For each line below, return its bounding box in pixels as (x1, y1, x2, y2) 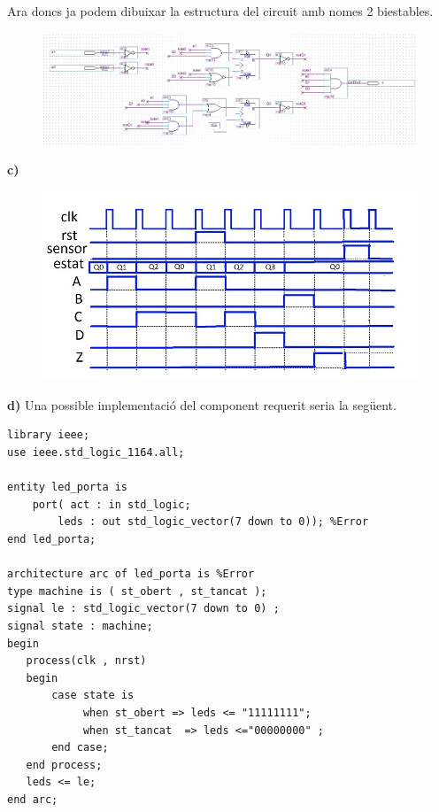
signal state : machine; (7, 619, 153, 632)
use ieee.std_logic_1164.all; (7, 446, 185, 460)
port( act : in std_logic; (32, 498, 191, 511)
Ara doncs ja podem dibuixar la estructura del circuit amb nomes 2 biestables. (7, 2, 434, 19)
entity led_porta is (7, 481, 128, 494)
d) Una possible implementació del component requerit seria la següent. (7, 395, 397, 414)
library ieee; (7, 429, 90, 442)
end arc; (7, 793, 58, 806)
